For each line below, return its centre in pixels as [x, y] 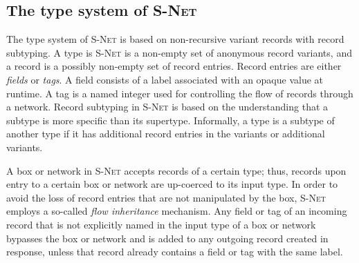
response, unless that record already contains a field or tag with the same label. [175, 252]
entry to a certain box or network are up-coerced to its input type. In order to [172, 184]
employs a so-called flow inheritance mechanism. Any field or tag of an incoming [177, 211]
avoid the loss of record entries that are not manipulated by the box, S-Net [166, 197]
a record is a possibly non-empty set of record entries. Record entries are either [174, 66]
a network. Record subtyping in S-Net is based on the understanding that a [167, 107]
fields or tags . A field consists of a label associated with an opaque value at [165, 79]
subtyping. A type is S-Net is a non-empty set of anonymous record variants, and [179, 52]
